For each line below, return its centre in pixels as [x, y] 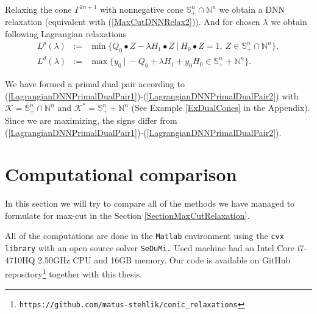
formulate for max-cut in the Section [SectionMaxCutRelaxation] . [127, 215]
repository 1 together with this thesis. [73, 273]
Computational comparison [121, 174]
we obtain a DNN [252, 9]
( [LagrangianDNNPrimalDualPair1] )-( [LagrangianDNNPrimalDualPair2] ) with [152, 95]
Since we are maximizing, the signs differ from [91, 120]
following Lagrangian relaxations [66, 34]
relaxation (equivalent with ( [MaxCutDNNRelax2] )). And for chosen [133, 22]
